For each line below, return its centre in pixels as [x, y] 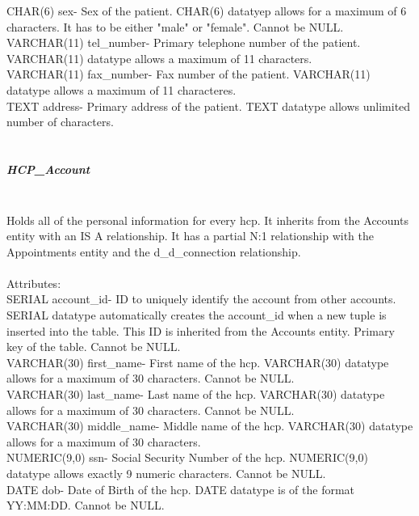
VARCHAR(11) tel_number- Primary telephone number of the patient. [184, 42]
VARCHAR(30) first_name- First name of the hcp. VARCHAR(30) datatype [198, 362]
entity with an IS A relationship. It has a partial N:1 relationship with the [190, 236]
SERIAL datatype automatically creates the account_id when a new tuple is [197, 315]
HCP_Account [48, 169]
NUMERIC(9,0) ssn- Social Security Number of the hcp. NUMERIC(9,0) [187, 457]
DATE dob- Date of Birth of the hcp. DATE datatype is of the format [181, 489]
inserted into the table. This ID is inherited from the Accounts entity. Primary [201, 330]
